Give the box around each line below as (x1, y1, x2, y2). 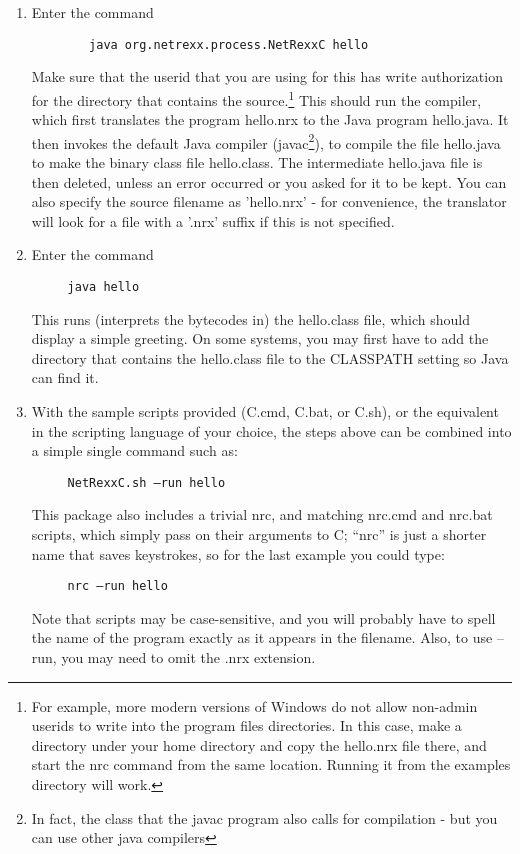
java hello (67, 279, 140, 294)
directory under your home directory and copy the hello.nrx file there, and (31, 734, 487, 755)
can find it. (31, 367, 99, 388)
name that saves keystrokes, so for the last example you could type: (31, 543, 445, 564)
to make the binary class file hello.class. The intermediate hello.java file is (31, 151, 483, 172)
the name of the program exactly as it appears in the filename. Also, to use (31, 627, 493, 648)
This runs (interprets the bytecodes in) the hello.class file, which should (31, 308, 470, 329)
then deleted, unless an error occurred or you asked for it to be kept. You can (31, 171, 507, 192)
